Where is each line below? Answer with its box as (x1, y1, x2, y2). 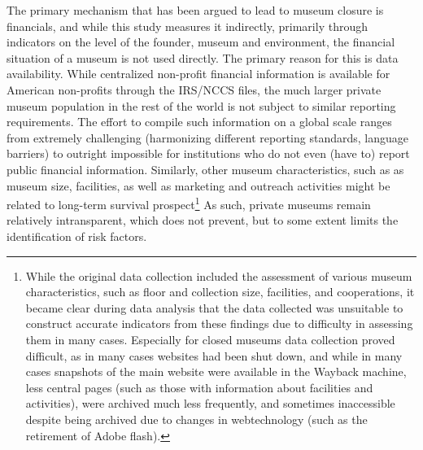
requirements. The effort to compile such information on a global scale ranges (7, 113, 392, 130)
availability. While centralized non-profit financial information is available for (7, 65, 390, 82)
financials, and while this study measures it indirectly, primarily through (7, 17, 368, 34)
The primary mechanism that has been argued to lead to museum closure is (7, 2, 384, 18)
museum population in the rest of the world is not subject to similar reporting (7, 97, 396, 114)
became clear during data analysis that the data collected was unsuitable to (25, 299, 403, 316)
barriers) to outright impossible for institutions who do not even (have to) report (7, 145, 410, 162)
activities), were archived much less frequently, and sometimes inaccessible (25, 395, 395, 412)
